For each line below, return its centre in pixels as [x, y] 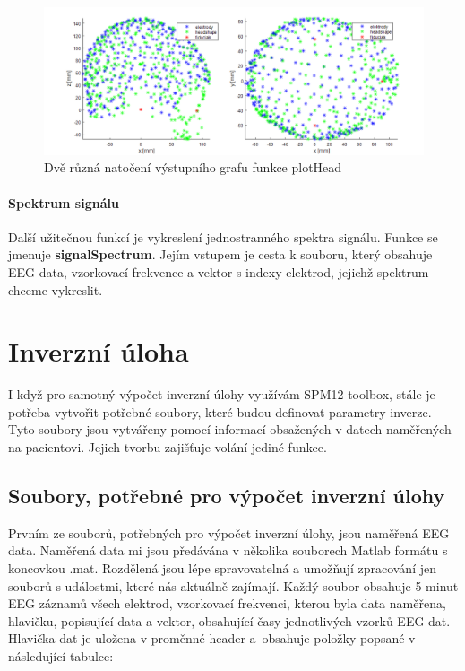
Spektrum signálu [64, 202]
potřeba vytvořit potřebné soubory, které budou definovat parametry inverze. [220, 411]
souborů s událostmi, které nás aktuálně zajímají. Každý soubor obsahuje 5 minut [233, 585]
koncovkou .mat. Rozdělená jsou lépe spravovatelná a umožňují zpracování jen [222, 568]
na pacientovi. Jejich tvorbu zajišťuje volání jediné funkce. [168, 447]
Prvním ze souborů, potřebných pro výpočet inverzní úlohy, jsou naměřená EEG [229, 532]
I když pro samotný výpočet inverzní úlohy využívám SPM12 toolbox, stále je [222, 394]
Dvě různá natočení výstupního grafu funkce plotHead [193, 167]
